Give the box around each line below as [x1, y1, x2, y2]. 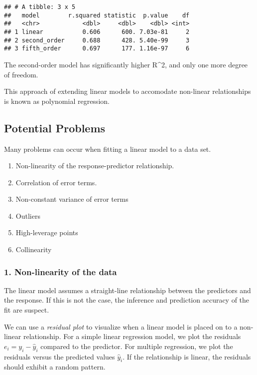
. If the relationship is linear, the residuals [123, 351, 251, 362]
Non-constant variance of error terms [15, 194, 128, 204]
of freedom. [4, 69, 38, 79]
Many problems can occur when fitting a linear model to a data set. [4, 143, 211, 154]
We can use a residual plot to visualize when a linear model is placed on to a [4, 321, 238, 332]
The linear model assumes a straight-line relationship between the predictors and [4, 285, 251, 295]
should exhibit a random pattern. [4, 362, 106, 372]
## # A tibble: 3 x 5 [4, 3, 76, 10]
